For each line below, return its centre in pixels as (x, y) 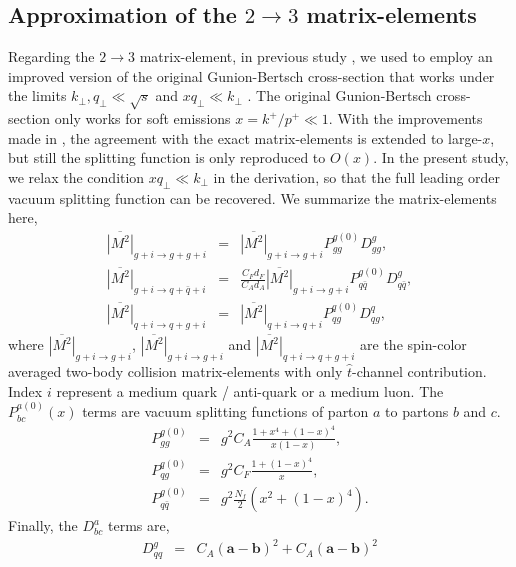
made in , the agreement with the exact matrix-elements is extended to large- (245, 137)
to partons (417, 411)
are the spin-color (413, 344)
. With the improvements (405, 118)
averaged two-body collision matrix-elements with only (175, 371)
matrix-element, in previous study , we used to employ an (316, 56)
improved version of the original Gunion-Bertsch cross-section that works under (251, 75)
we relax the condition (76, 176)
